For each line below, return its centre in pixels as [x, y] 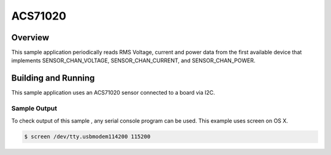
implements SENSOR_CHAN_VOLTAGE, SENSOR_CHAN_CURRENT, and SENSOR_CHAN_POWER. [133, 60]
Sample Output [34, 109]
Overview [30, 38]
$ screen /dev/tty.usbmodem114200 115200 [87, 137]
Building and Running [53, 78]
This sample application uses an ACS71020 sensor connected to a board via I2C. [113, 93]
